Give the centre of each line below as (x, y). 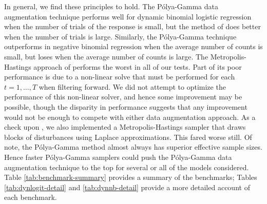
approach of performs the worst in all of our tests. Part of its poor (138, 66)
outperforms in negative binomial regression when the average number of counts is (133, 46)
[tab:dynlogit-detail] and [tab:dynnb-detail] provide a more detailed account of (127, 187)
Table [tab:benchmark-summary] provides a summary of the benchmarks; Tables (131, 177)
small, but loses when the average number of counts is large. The (106, 56)
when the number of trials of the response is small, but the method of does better (132, 26)
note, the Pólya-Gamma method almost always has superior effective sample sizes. (133, 147)
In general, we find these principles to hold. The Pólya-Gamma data (111, 6)
